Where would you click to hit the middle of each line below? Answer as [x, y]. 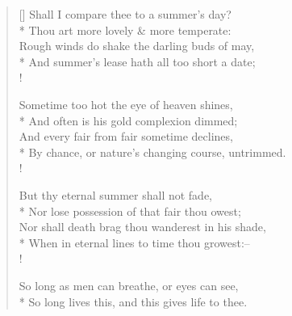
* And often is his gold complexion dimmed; [128, 120]
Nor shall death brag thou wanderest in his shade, [142, 227]
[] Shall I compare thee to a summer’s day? [125, 14]
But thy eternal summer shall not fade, [115, 194]
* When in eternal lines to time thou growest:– [134, 242]
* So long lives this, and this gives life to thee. [133, 301]
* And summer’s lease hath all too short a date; [137, 61]
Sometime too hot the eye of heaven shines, [126, 104]
